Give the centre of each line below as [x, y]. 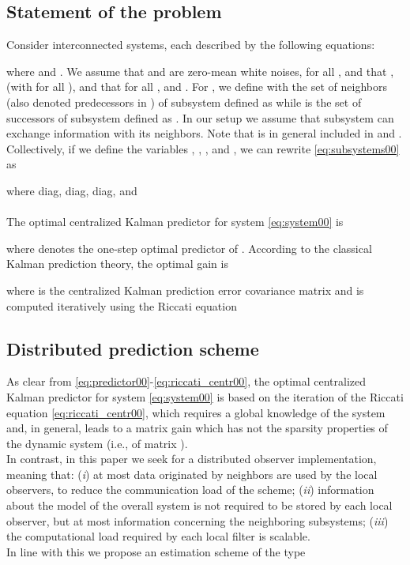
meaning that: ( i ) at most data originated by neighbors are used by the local [192, 474]
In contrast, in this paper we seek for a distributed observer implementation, [192, 459]
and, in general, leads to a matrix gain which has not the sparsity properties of [197, 428]
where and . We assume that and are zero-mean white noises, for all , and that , [200, 71]
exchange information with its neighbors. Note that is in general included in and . [204, 133]
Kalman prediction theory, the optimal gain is [117, 264]
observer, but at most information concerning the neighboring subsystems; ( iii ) [197, 520]
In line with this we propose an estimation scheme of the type [156, 551]
